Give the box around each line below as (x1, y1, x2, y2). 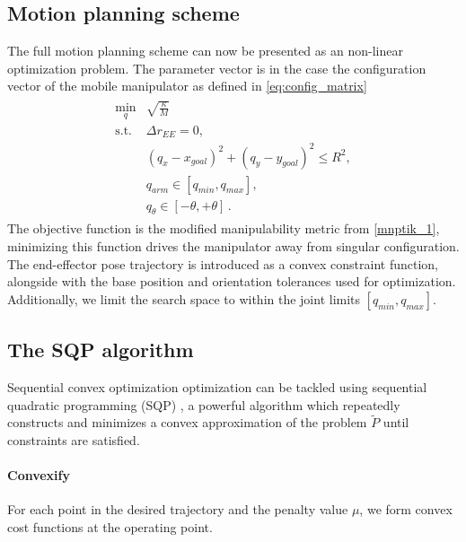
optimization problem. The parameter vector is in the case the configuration (7, 58, 426, 77)
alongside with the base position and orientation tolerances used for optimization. (7, 272, 456, 291)
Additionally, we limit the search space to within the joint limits (7, 289, 361, 308)
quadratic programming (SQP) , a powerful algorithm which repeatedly (7, 395, 400, 414)
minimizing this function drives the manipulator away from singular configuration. (7, 237, 460, 256)
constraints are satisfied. (7, 431, 140, 450)
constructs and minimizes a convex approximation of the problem (7, 413, 367, 432)
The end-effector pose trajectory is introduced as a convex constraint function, (7, 254, 438, 273)
